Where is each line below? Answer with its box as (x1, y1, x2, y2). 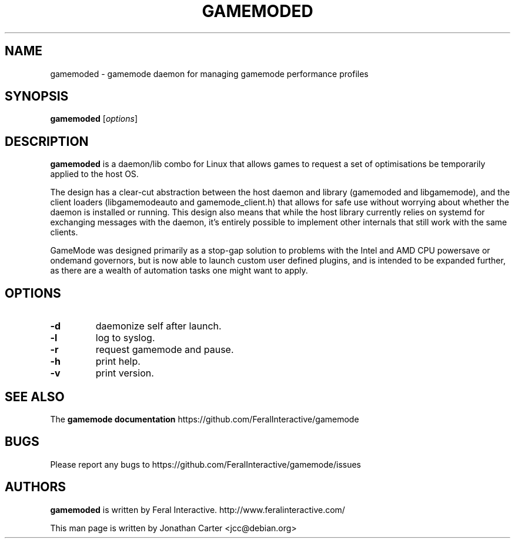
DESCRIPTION (5, 134, 89, 149)
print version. (95, 367, 154, 379)
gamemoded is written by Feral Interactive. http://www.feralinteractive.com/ (50, 504, 345, 515)
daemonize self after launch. (95, 320, 222, 332)
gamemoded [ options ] (50, 114, 138, 124)
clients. (50, 227, 78, 238)
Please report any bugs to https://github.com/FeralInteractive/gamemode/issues (50, 459, 362, 469)
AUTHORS (5, 479, 66, 495)
